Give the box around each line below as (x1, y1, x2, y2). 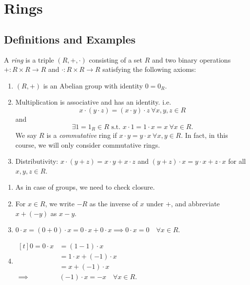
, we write (45, 198, 75, 208)
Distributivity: (15, 156, 58, 166)
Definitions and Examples (4, 31, 136, 46)
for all (228, 156, 246, 166)
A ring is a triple (4, 54, 54, 65)
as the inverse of (89, 198, 138, 208)
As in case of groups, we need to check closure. (15, 182, 155, 192)
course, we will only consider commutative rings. (15, 139, 160, 150)
